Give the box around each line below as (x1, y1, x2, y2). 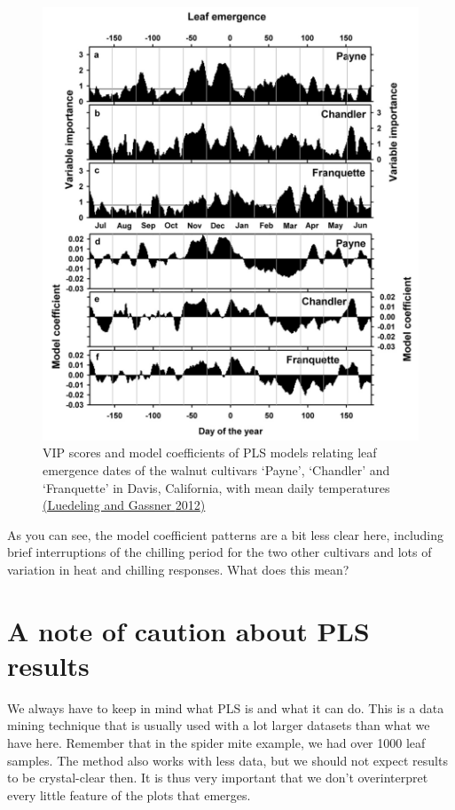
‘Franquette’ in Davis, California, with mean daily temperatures (43, 478, 390, 496)
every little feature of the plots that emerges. (7, 785, 251, 804)
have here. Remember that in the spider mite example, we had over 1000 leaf (7, 734, 426, 752)
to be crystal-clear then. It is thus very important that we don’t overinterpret (7, 768, 428, 787)
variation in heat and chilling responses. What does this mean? (7, 560, 349, 578)
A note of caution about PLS (7, 612, 370, 648)
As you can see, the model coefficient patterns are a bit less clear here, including (7, 525, 444, 544)
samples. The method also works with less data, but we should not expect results (7, 750, 448, 769)
